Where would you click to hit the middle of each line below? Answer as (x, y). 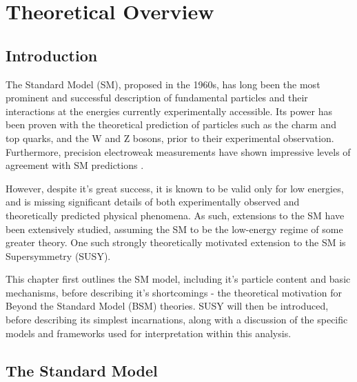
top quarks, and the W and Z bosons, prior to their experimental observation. (170, 138)
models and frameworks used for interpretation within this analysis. (149, 333)
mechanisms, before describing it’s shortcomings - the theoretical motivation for (174, 292)
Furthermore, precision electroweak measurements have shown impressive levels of (178, 151)
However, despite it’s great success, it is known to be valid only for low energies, (175, 188)
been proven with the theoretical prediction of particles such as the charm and (171, 124)
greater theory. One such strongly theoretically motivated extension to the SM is (176, 242)
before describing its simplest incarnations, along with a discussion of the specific (177, 320)
